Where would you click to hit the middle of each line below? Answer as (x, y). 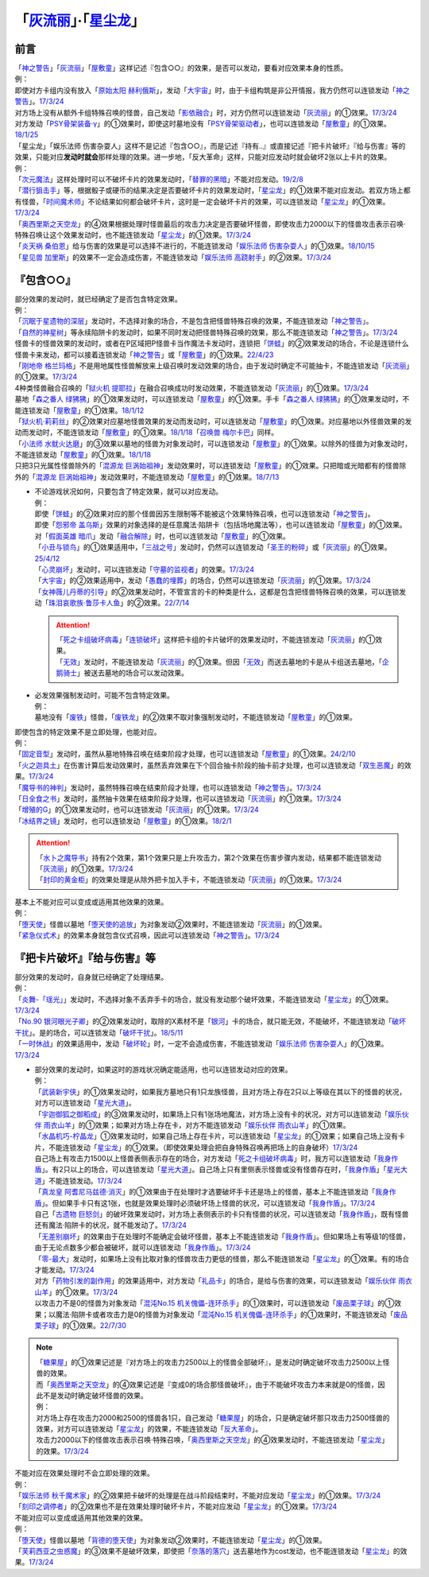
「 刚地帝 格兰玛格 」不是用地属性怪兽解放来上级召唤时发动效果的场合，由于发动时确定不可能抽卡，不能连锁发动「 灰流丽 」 (212, 365)
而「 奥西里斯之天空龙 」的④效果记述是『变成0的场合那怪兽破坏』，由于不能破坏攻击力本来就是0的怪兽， (207, 1385)
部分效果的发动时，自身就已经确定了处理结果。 (91, 977)
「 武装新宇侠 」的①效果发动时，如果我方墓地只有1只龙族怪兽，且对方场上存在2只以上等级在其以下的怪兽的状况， (220, 1091)
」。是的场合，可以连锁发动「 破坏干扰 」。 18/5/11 (106, 1032)
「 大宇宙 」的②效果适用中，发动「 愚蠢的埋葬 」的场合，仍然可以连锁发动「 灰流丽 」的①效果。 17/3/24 (203, 581)
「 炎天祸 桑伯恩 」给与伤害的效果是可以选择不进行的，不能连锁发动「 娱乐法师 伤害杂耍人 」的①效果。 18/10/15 (195, 246)
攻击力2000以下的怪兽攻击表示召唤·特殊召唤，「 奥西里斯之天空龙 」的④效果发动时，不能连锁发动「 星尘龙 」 (213, 1440)
